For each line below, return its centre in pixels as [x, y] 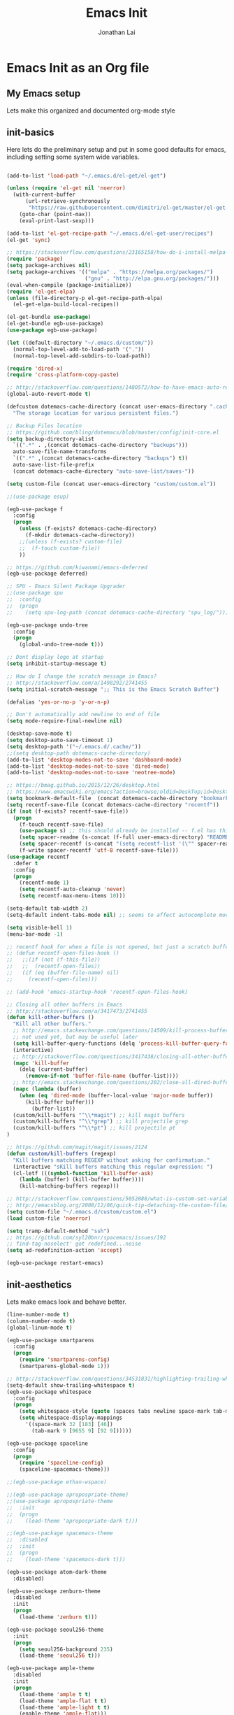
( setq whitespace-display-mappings [71, 1418]
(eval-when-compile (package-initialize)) [69, 285]
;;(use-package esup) [38, 497]
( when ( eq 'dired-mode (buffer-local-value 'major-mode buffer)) [116, 1095]
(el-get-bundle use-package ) [49, 317]
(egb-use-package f [35, 509]
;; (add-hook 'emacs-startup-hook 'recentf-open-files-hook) [97, 992]
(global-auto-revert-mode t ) [49, 394]
